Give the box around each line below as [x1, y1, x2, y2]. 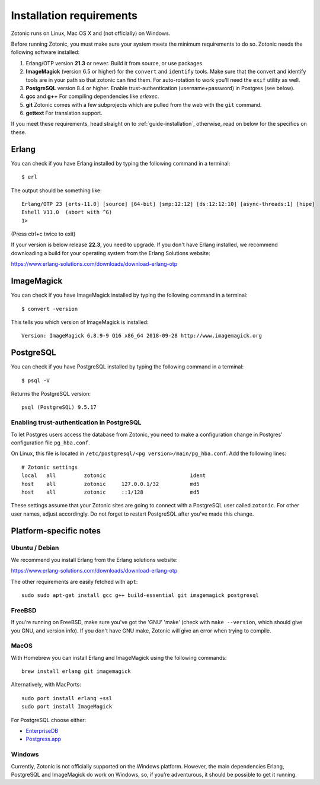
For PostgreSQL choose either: [11, 716, 87, 723]
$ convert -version [21, 306, 78, 312]
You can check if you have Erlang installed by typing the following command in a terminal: [11, 160, 231, 167]
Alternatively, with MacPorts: [11, 681, 81, 688]
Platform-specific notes [11, 526, 101, 536]
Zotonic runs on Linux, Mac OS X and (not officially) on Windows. [11, 30, 171, 37]
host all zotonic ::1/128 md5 [21, 488, 200, 495]
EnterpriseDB [25, 727, 59, 735]
